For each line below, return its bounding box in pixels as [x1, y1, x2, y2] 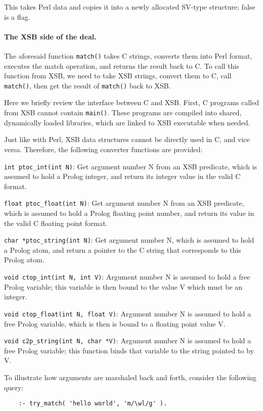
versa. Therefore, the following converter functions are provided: [4, 144, 203, 154]
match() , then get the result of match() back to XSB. [4, 80, 171, 90]
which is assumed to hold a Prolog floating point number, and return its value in [4, 208, 254, 218]
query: [4, 382, 24, 392]
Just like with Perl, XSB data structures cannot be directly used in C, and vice [4, 134, 250, 145]
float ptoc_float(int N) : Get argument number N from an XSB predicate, [4, 198, 244, 208]
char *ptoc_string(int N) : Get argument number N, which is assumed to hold [4, 235, 254, 245]
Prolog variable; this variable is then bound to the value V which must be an [4, 281, 243, 292]
